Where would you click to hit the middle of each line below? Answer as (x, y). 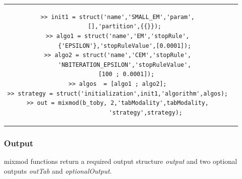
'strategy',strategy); (145, 112)
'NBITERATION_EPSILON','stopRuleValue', (124, 65)
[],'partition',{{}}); (124, 27)
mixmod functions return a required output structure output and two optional (121, 161)
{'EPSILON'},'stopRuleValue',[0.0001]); (124, 46)
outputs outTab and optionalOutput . (58, 170)
